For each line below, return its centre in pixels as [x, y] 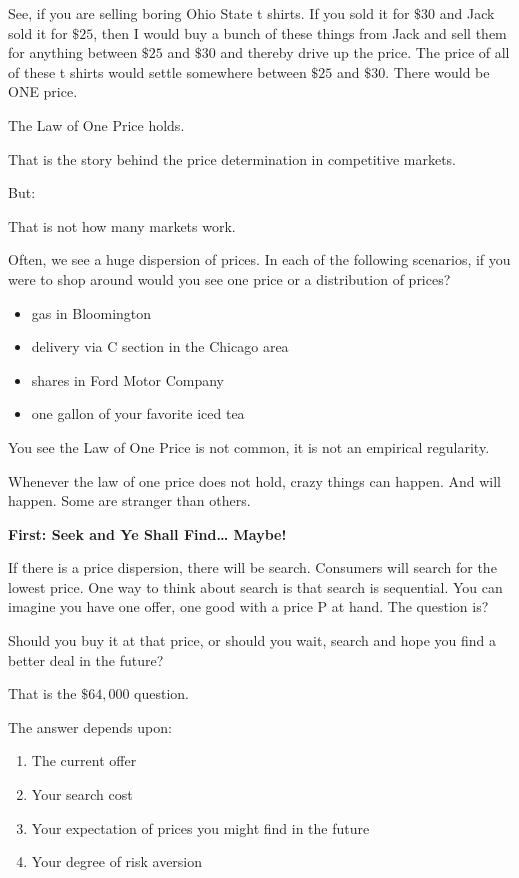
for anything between [73, 52]
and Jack [467, 13]
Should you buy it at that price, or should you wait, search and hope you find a [252, 640]
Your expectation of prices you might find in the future [200, 827]
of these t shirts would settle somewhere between [157, 71]
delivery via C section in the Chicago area [160, 346]
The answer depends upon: [90, 726]
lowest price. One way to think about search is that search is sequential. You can [255, 586]
